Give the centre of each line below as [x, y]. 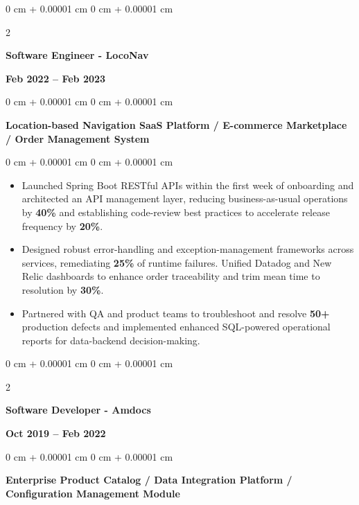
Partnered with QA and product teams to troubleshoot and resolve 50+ [176, 313]
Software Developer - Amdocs [78, 410]
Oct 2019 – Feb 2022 [56, 433]
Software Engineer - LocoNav [77, 55]
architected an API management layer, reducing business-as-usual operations [185, 198]
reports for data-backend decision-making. [111, 340]
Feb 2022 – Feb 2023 [56, 78]
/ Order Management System [78, 138]
